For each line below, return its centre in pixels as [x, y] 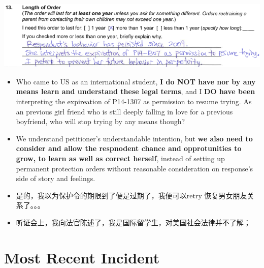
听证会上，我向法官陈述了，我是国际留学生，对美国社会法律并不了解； [133, 222]
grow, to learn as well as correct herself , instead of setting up [120, 158]
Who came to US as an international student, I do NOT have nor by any [136, 81]
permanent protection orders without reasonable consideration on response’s [135, 168]
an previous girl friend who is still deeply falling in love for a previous [124, 111]
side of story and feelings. [56, 178]
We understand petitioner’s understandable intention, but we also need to [134, 138]
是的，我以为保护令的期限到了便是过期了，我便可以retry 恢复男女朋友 [131, 195]
